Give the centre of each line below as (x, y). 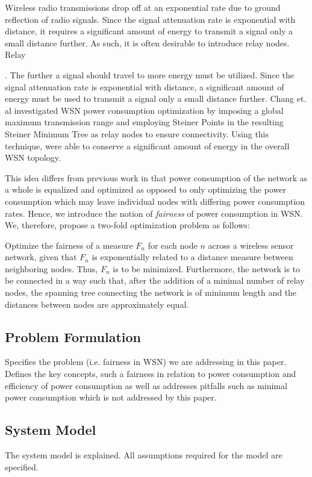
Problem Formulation (73, 336)
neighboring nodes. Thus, (51, 268)
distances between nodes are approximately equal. (97, 304)
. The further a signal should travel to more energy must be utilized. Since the (149, 74)
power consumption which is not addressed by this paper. (111, 397)
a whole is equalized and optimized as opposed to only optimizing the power (145, 189)
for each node (173, 245)
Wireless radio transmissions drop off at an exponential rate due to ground (143, 7)
